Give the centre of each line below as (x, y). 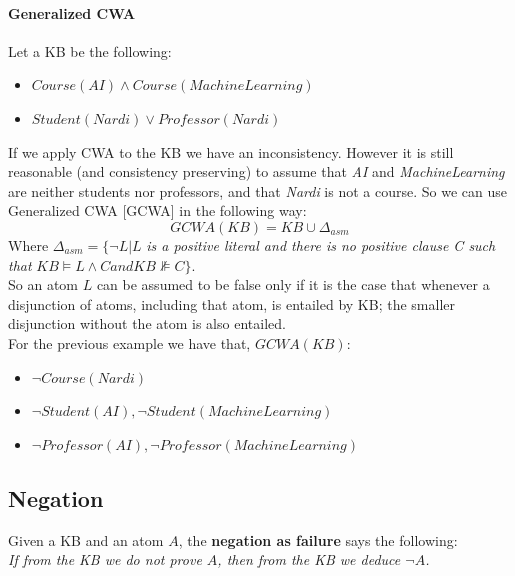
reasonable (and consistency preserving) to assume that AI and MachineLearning (256, 171)
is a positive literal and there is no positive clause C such (321, 244)
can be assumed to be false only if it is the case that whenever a (293, 284)
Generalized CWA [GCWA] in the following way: (157, 210)
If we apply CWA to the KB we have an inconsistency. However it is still (231, 151)
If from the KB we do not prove (105, 559)
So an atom (43, 284)
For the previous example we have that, (129, 342)
